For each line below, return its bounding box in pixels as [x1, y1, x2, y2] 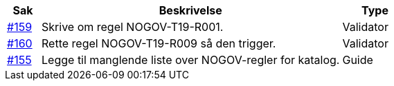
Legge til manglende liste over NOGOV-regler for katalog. [42, 53, 340, 67]
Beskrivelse [159, 3, 222, 17]
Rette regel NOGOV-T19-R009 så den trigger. [42, 36, 276, 50]
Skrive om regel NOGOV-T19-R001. [42, 20, 224, 34]
